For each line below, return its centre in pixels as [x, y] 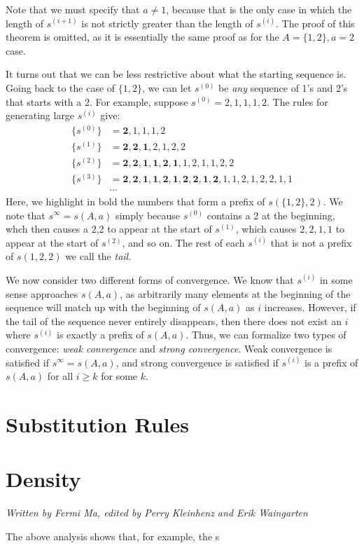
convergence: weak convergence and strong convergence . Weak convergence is [169, 348]
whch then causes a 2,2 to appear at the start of [109, 229]
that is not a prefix [311, 242]
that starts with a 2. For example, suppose [97, 101]
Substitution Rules [97, 424]
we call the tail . [98, 256]
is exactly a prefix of [100, 335]
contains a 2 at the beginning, [271, 215]
